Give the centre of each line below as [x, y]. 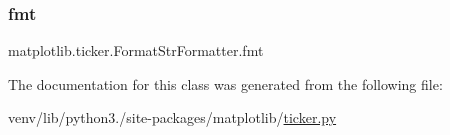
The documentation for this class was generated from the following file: [225, 83]
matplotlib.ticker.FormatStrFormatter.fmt [136, 50]
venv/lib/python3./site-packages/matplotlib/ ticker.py [172, 117]
